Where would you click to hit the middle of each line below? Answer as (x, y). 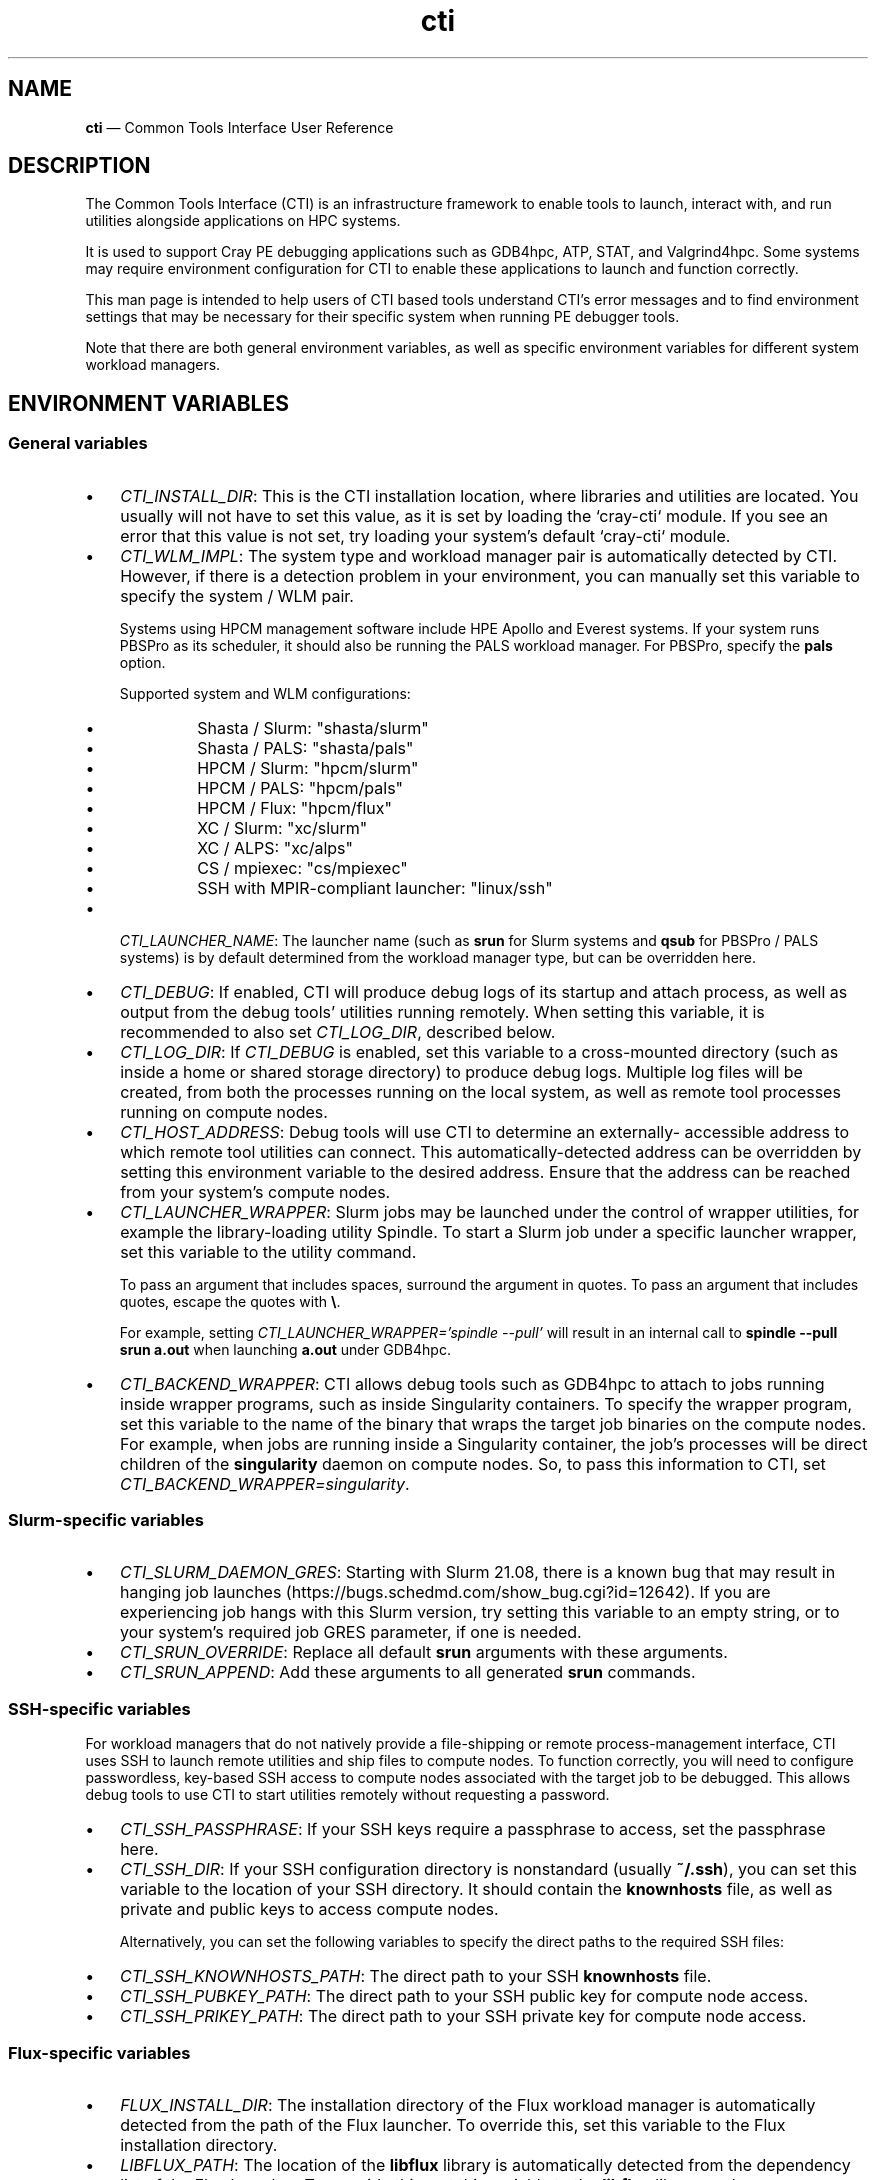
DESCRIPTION (79, 166)
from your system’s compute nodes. (255, 1191)
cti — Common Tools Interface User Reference (239, 127)
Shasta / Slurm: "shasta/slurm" (313, 727)
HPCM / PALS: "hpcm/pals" (300, 787)
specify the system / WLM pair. (237, 595)
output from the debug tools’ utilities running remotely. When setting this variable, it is (442, 1011)
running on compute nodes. (224, 1111)
